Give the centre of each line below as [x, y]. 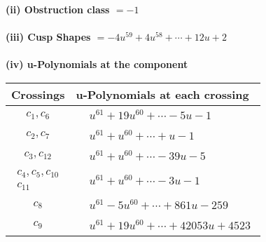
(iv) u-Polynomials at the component [97, 64]
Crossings [38, 94]
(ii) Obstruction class [58, 9]
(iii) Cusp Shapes [48, 37]
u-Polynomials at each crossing [162, 94]
